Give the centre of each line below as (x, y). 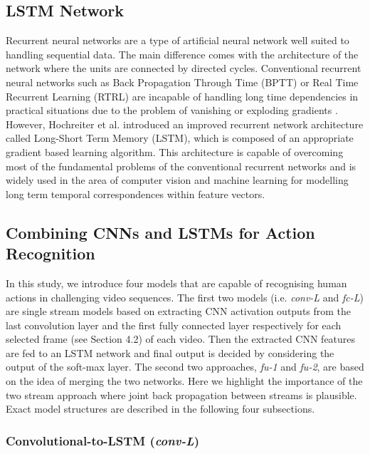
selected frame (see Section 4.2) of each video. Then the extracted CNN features (181, 339)
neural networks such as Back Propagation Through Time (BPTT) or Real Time (182, 82)
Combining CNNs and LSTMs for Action (160, 232)
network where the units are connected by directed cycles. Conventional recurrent (184, 68)
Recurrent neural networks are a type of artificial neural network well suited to (178, 40)
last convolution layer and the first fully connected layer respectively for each (174, 325)
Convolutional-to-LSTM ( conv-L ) (102, 440)
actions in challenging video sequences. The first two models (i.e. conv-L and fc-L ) (185, 297)
